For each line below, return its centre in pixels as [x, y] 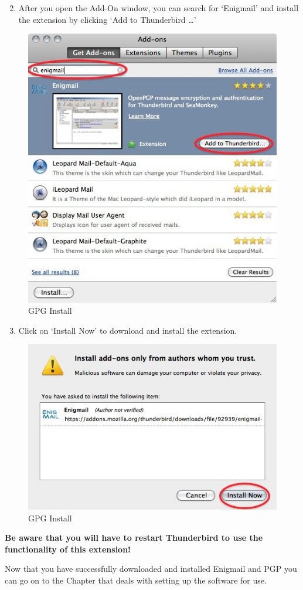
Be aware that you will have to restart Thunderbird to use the [134, 538]
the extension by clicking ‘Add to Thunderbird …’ [107, 19]
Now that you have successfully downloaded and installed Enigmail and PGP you [151, 569]
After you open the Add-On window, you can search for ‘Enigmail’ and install [159, 8]
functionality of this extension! [68, 549]
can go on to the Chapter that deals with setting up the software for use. [136, 580]
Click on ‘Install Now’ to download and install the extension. [128, 330]
